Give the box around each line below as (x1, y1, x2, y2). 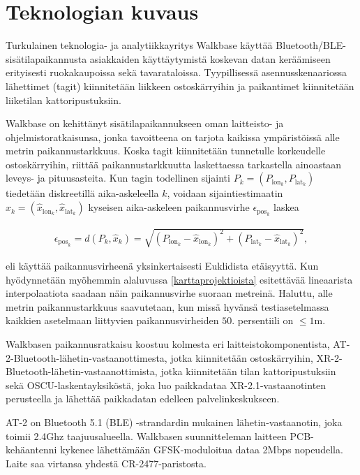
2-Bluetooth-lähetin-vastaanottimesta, (6, 350, 167, 365)
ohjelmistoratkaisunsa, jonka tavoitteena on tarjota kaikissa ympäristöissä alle (6, 129, 340, 144)
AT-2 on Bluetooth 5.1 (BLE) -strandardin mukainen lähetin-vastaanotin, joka (6, 414, 343, 429)
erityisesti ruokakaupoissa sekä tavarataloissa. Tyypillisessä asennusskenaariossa (6, 65, 347, 80)
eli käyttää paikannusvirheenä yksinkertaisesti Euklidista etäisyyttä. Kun (6, 258, 319, 273)
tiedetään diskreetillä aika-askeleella (6, 186, 159, 200)
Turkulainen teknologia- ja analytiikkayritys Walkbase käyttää (6, 38, 273, 52)
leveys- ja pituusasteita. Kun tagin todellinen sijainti (6, 170, 230, 185)
